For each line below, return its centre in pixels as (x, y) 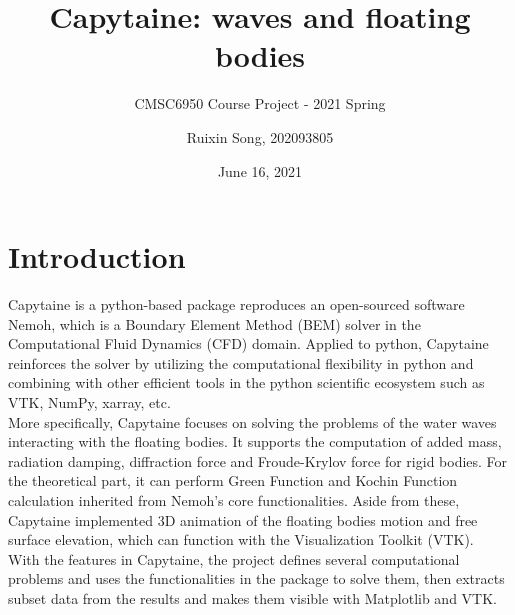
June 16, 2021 (260, 170)
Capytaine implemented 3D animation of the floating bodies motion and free (243, 519)
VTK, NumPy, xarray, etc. (89, 402)
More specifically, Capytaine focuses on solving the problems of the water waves (252, 421)
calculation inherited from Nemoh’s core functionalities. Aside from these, (234, 499)
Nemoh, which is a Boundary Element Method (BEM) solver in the (214, 323)
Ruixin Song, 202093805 (260, 136)
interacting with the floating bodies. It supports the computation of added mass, (255, 441)
